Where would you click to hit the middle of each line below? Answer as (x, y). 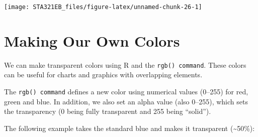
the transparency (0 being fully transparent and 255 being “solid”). (108, 111)
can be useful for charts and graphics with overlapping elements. (103, 75)
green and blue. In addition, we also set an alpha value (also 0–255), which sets (126, 101)
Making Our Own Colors (92, 40)
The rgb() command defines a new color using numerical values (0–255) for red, (126, 92)
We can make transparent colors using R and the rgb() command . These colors (125, 64)
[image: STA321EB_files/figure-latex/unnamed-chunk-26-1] (103, 7)
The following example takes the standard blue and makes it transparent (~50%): (130, 128)
